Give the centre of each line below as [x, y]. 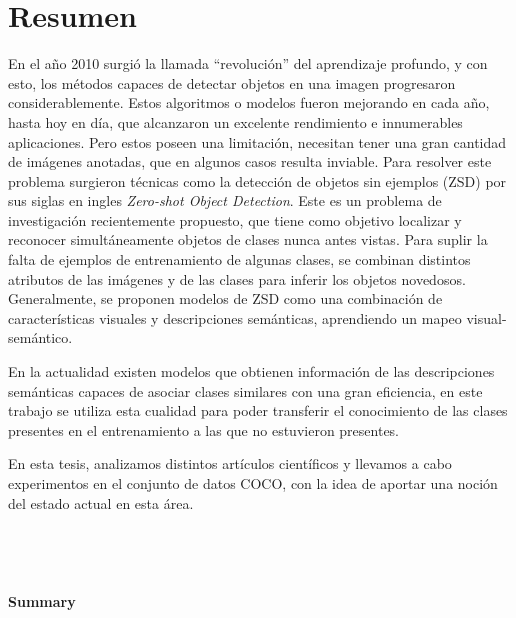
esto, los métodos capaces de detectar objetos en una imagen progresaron [232, 82]
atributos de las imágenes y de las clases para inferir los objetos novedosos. [237, 278]
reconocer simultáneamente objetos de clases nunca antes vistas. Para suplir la [248, 239]
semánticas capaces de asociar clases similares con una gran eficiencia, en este [245, 390]
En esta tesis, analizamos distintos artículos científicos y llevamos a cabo [230, 463]
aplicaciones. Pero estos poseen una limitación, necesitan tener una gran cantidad [257, 141]
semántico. [40, 337]
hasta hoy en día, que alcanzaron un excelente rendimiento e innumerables [235, 121]
